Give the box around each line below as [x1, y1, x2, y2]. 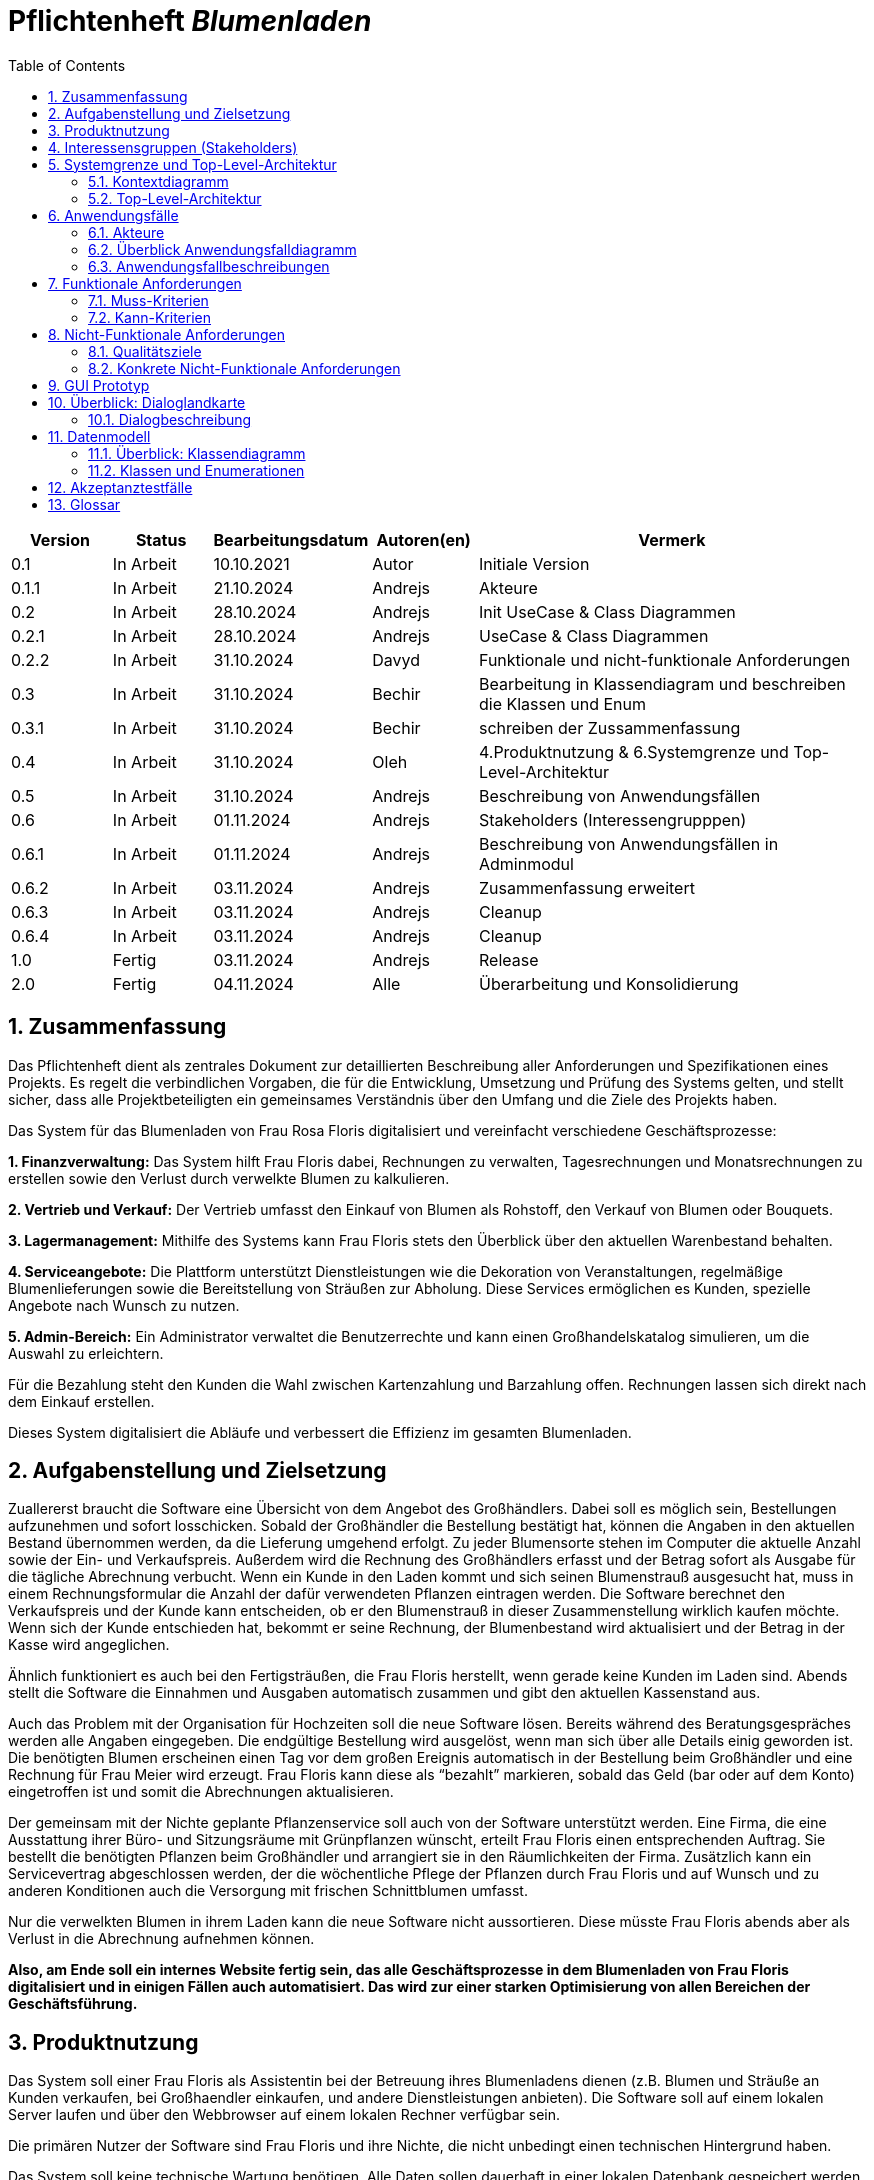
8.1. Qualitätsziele [88, 342, 202, 360]
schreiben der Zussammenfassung [478, 717, 741, 738]
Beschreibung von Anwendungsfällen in [478, 833, 779, 854]
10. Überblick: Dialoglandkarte [48, 393, 246, 411]
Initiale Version [478, 553, 590, 574]
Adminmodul [478, 853, 574, 874]
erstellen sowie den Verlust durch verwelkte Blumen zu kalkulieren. [8, 1169, 450, 1187]
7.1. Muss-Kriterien [88, 291, 209, 309]
